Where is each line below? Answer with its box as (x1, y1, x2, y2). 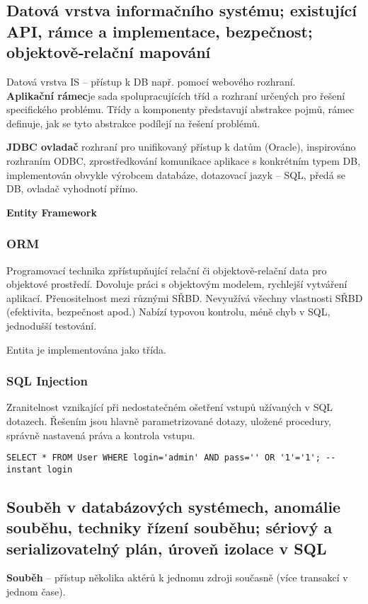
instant (6, 464, 42, 475)
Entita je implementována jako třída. (6, 342, 166, 356)
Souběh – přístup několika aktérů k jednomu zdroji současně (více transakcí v (6, 570, 348, 585)
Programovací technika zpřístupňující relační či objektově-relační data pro (6, 262, 327, 277)
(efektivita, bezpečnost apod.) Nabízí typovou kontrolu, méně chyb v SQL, (6, 304, 330, 319)
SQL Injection (6, 372, 88, 390)
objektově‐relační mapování (6, 41, 211, 63)
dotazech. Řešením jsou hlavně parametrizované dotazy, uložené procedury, (6, 413, 332, 428)
